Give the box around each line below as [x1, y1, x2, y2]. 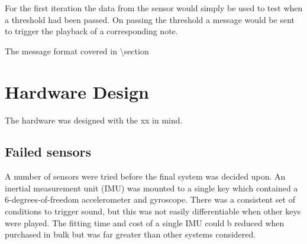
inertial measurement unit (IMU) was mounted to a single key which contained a [5, 181, 298, 194]
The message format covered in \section [5, 44, 149, 57]
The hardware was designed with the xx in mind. [5, 113, 183, 126]
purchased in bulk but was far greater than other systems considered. [5, 228, 256, 240]
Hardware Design [5, 79, 149, 103]
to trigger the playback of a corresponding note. [5, 25, 178, 37]
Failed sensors [5, 142, 91, 161]
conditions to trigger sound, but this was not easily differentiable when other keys [5, 205, 301, 217]
